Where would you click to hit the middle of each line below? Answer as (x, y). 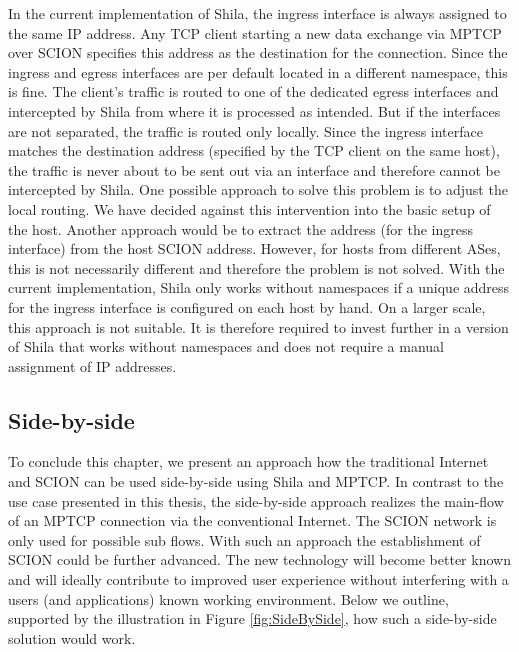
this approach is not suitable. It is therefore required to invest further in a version (258, 326)
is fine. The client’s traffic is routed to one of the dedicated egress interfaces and (253, 91)
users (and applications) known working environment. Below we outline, (228, 598)
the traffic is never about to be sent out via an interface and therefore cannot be (254, 169)
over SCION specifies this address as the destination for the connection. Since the (258, 52)
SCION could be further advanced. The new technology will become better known (259, 559)
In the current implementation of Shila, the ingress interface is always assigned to (257, 13)
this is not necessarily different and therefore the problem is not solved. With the (256, 267)
